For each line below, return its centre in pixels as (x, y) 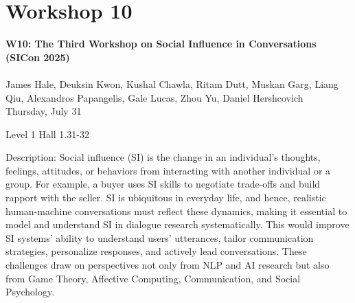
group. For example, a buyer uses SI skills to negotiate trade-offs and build (163, 184)
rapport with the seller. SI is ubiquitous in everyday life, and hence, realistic (166, 198)
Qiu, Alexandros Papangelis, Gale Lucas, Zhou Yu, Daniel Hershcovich (154, 97)
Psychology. (30, 292)
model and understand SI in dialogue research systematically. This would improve (177, 224)
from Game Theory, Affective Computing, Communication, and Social (153, 278)
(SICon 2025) (38, 57)
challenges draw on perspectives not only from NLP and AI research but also (168, 265)
